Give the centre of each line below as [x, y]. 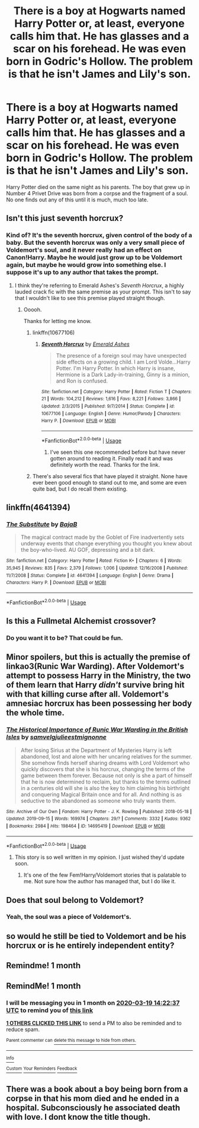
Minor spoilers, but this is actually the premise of [98, 657]
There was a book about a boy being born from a [97, 1089]
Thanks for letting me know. [57, 321]
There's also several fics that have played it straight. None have [110, 476]
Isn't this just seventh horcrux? [65, 218]
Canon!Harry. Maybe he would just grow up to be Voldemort [94, 258]
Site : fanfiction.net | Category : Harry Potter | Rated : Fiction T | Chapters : [116, 391]
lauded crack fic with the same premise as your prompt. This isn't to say [103, 292]
